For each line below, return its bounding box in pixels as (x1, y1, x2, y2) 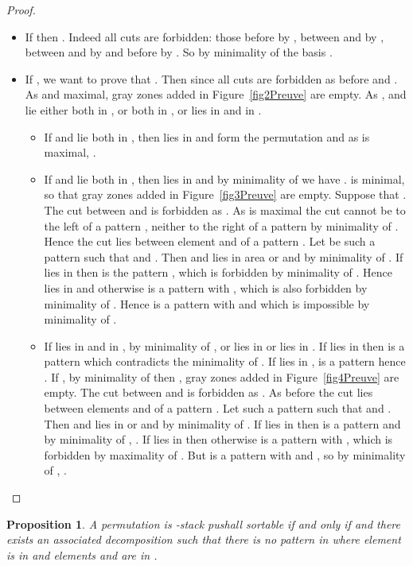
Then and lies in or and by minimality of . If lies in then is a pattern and (44, 415, 401, 432)
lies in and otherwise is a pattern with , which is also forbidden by (44, 279, 368, 296)
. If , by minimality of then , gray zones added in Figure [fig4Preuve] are (44, 368, 399, 385)
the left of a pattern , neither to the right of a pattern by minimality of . (44, 217, 399, 234)
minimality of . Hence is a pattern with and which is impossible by (44, 295, 370, 312)
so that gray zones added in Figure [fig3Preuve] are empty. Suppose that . (44, 186, 407, 203)
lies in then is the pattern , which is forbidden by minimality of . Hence (44, 264, 393, 281)
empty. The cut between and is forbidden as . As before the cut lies (44, 384, 373, 401)
